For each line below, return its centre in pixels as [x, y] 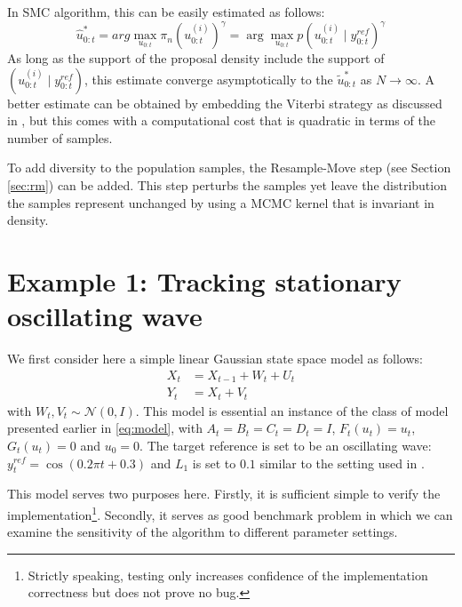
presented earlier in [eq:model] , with [105, 428]
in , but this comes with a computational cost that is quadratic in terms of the [221, 120]
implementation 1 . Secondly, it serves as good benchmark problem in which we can [230, 513]
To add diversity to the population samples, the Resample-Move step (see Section [229, 168]
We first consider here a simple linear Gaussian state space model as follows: [215, 359]
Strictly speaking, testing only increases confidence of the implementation [228, 575]
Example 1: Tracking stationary [204, 281]
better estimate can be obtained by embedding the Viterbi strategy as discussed [225, 103]
